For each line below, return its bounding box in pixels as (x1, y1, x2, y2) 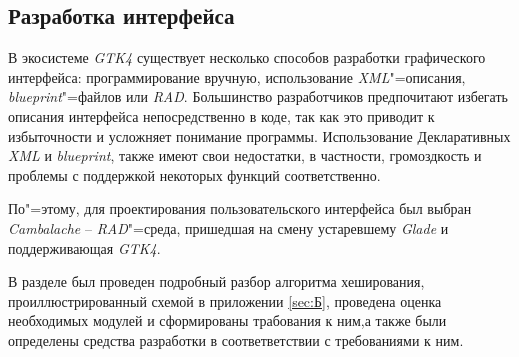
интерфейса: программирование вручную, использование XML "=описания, (8, 66, 466, 87)
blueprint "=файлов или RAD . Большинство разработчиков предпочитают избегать (8, 86, 508, 107)
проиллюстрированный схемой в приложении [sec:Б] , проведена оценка (8, 290, 442, 311)
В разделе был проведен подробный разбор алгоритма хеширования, (8, 271, 425, 292)
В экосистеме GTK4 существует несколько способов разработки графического (8, 47, 486, 68)
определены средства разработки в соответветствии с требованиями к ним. (8, 329, 464, 350)
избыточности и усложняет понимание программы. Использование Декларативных (8, 125, 511, 146)
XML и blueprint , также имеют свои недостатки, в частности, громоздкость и (8, 145, 482, 166)
